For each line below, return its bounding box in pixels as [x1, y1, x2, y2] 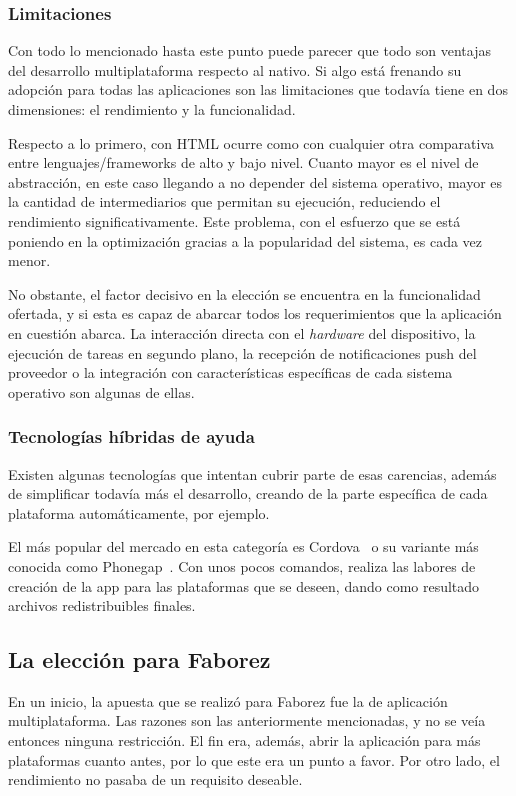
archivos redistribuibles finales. [8, 595, 196, 616]
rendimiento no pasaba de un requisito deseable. [8, 769, 303, 790]
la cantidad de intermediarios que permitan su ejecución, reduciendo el [8, 191, 441, 212]
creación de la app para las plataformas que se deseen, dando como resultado [8, 575, 480, 596]
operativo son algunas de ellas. [8, 381, 195, 402]
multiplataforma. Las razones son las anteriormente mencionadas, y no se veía [8, 710, 486, 731]
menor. [8, 250, 51, 271]
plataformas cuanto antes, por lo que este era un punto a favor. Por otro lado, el [8, 749, 500, 770]
